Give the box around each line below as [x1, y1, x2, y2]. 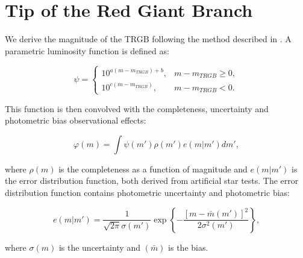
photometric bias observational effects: [5, 114, 146, 127]
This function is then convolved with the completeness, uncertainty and [5, 102, 269, 115]
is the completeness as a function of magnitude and [58, 162, 248, 175]
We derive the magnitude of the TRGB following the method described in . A [5, 33, 292, 45]
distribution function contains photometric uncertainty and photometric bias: [5, 186, 290, 199]
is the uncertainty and [58, 241, 140, 253]
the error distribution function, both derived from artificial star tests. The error [5, 174, 299, 187]
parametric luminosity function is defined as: [5, 44, 169, 57]
